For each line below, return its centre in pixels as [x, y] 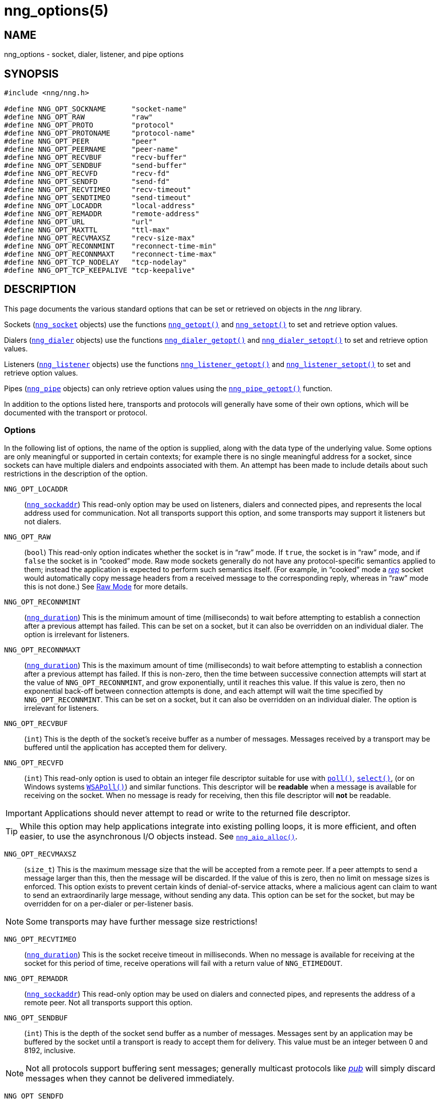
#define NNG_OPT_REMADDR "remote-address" [102, 214]
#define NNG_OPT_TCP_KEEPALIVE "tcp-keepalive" [100, 270]
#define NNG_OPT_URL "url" [79, 222]
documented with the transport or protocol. [76, 412]
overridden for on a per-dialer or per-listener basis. [109, 903]
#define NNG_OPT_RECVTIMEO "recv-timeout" [98, 190]
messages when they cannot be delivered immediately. [130, 1078]
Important [24, 813]
